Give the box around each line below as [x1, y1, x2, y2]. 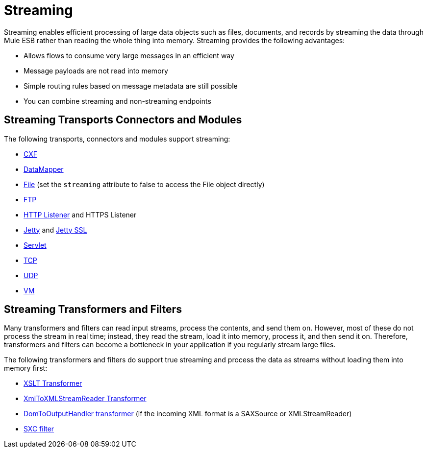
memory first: [4, 364, 48, 373]
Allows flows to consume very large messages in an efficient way [24, 51, 234, 60]
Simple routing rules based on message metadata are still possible [24, 81, 238, 90]
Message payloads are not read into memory [24, 66, 168, 75]
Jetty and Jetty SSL [24, 225, 87, 234]
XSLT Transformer [24, 379, 82, 388]
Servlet [24, 240, 47, 249]
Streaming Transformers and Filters [4, 303, 182, 316]
